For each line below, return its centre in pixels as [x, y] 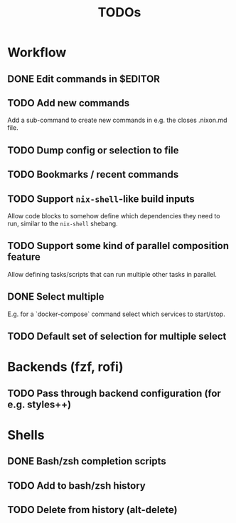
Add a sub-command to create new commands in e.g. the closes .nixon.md [117, 120]
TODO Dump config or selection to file [93, 150]
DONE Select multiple [56, 297]
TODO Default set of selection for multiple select [117, 336]
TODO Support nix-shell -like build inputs [101, 199]
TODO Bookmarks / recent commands [93, 174]
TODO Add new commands [69, 103]
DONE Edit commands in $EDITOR [84, 79]
